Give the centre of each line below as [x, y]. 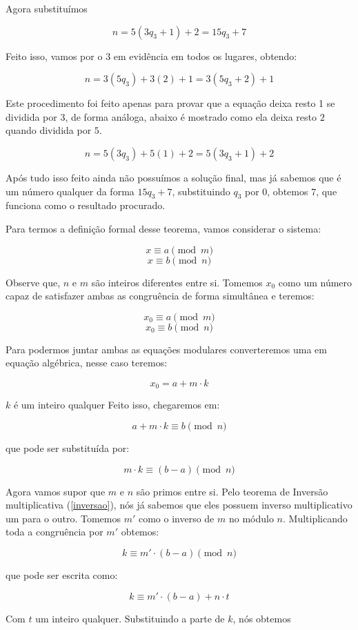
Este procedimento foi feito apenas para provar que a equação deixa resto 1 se [170, 103]
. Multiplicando [315, 518]
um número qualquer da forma [70, 191]
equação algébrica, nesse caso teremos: [87, 363]
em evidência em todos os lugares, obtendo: [205, 56]
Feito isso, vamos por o [54, 56]
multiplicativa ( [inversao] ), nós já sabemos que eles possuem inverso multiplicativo [179, 505]
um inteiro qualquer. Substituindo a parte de [130, 618]
